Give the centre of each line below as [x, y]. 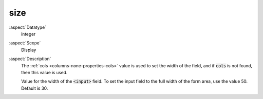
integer [28, 34]
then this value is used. [44, 72]
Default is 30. [35, 88]
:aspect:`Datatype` [28, 27]
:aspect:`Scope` [25, 43]
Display [29, 50]
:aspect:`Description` [30, 59]
